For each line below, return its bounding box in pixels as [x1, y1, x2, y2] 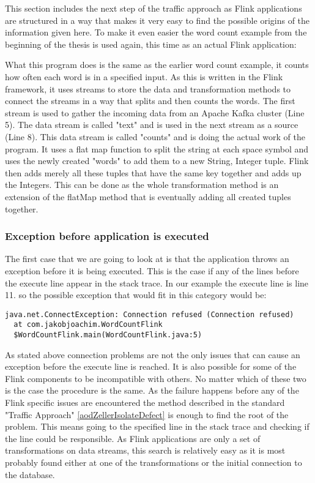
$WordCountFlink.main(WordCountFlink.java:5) [13, 331, 202, 339]
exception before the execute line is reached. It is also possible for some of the [5, 360, 297, 373]
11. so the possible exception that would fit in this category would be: [5, 288, 267, 301]
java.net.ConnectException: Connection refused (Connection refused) [5, 310, 294, 319]
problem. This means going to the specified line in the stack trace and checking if [5, 420, 309, 433]
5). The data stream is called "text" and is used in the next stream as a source [5, 118, 298, 131]
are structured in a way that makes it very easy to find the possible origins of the [5, 13, 310, 26]
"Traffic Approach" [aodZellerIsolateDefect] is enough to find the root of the [5, 408, 289, 421]
